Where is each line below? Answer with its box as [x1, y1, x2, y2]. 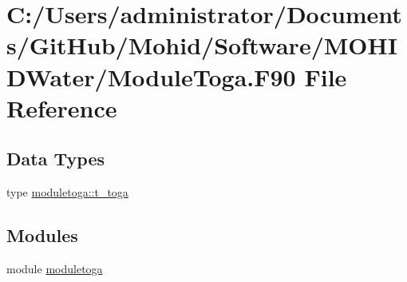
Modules [6, 223, 78, 248]
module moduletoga [6, 260, 103, 276]
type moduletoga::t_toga [6, 184, 128, 201]
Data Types [6, 146, 105, 171]
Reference [6, 91, 117, 124]
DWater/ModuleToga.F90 [6, 60, 296, 93]
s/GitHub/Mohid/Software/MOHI [6, 29, 397, 62]
